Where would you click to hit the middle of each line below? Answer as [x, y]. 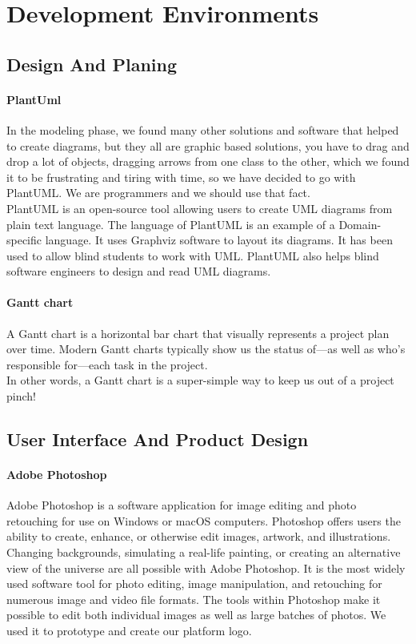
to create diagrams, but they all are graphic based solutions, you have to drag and [208, 145]
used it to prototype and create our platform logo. [129, 630]
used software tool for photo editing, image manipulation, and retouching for [194, 584]
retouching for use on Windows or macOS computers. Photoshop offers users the [204, 520]
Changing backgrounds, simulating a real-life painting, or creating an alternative [204, 552]
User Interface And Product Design [158, 439]
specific [24, 240]
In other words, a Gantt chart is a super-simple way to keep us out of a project [200, 380]
